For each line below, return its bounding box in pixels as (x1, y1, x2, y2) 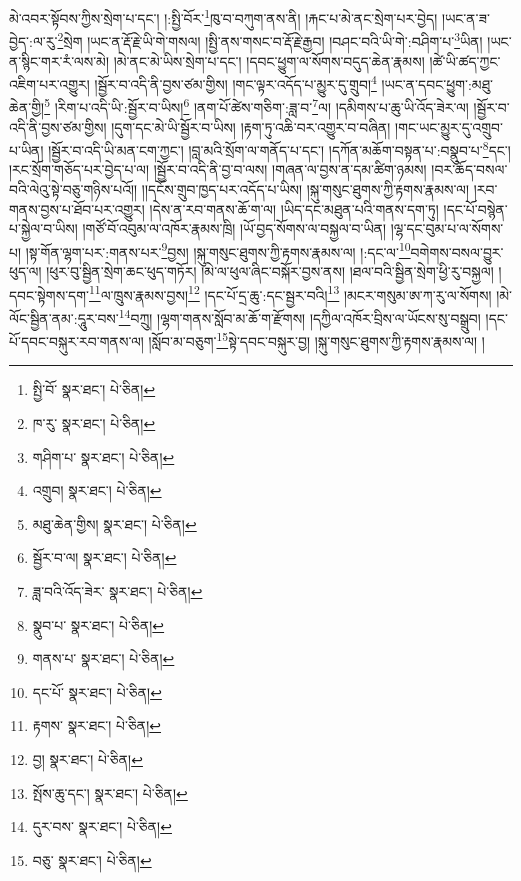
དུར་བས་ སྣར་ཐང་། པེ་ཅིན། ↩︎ (32, 816, 172, 837)
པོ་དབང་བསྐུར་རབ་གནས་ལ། (9, 330, 144, 351)
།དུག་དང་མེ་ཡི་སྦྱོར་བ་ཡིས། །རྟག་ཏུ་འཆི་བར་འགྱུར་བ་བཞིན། (111, 116, 391, 137)
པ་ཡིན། (9, 139, 44, 160)
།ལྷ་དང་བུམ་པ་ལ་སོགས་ (390, 218, 504, 239)
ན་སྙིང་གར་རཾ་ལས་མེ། (9, 50, 110, 71)
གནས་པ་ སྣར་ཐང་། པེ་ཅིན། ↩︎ (32, 648, 175, 669)
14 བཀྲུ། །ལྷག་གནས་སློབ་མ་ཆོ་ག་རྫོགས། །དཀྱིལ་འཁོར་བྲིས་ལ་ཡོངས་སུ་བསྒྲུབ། (118, 304, 481, 328)
